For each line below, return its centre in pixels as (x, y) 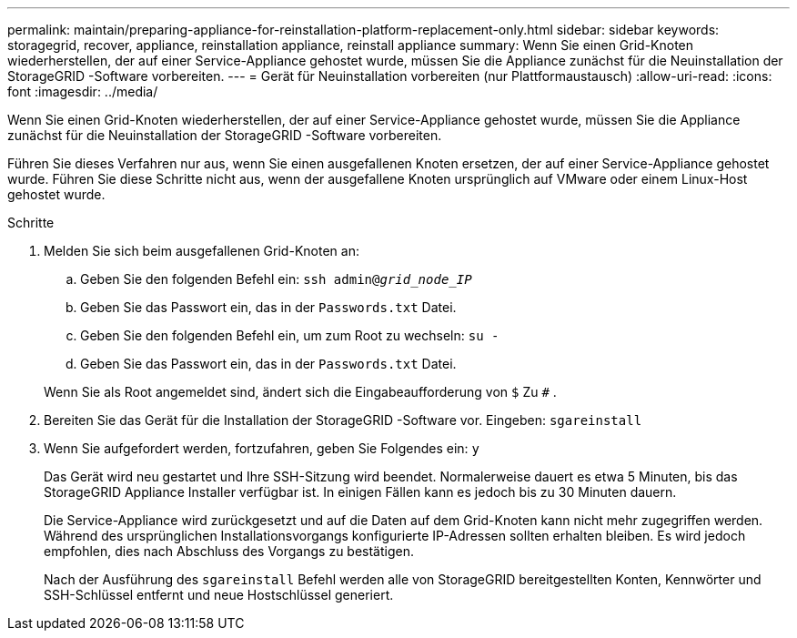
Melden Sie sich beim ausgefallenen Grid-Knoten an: (202, 251)
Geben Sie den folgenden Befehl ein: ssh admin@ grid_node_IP (276, 279)
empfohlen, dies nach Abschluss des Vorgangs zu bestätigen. (229, 551)
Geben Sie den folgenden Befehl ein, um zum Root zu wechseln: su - (290, 335)
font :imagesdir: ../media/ (83, 91)
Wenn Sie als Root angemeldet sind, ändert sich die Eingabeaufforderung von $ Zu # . (300, 392)
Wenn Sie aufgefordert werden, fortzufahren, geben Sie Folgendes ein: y (262, 448)
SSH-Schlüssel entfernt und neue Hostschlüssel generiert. (219, 595)
